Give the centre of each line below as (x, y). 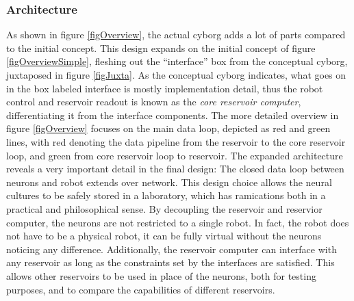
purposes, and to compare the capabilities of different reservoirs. (141, 289)
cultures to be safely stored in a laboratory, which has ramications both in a (166, 195)
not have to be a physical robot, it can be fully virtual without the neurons (164, 236)
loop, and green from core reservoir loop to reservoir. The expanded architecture (175, 155)
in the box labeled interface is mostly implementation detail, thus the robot (165, 88)
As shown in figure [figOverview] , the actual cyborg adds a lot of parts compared (176, 35)
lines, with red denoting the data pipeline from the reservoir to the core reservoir (176, 141)
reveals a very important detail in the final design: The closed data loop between (175, 169)
